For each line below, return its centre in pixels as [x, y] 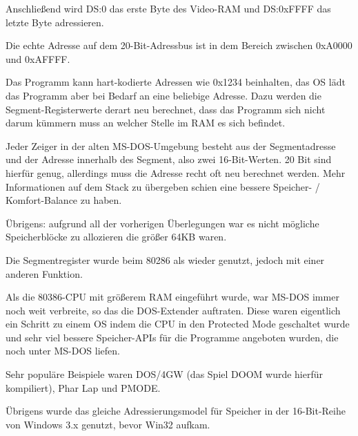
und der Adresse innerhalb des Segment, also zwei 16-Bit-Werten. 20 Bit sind [169, 159]
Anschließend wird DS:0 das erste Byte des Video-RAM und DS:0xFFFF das [168, 8]
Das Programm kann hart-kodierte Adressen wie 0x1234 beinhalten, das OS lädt [176, 82]
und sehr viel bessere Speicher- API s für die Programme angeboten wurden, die [172, 337]
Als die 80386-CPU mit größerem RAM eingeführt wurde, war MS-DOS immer [172, 297]
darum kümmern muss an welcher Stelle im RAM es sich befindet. [146, 123]
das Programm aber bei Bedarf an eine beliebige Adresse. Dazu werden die [163, 95]
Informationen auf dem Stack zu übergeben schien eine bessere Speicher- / [163, 186]
